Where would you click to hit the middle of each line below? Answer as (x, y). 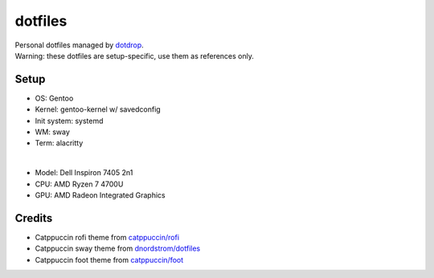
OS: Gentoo (54, 98)
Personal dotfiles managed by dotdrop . (79, 45)
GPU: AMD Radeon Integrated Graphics (100, 195)
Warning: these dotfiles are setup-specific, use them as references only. (135, 55)
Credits (34, 218)
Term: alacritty (59, 143)
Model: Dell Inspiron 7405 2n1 (84, 173)
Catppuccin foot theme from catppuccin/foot (109, 260)
